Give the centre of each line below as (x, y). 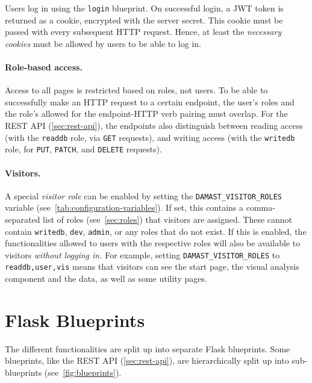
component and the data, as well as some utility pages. (106, 279)
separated (23, 219)
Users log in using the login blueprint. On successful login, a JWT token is (144, 8)
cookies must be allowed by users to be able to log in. (103, 43)
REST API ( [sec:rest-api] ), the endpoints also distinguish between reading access (154, 126)
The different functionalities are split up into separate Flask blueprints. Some (148, 348)
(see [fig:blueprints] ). (83, 372)
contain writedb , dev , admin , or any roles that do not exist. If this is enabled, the (156, 231)
